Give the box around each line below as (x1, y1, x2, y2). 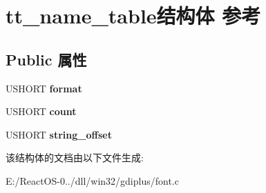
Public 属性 (6, 48, 87, 70)
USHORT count (6, 104, 77, 119)
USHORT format (6, 81, 82, 95)
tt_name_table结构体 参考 (6, 1, 261, 30)
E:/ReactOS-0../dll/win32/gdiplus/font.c (6, 173, 179, 187)
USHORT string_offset (6, 127, 112, 141)
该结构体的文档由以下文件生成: (6, 150, 144, 165)
